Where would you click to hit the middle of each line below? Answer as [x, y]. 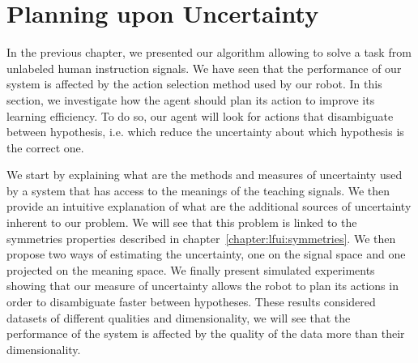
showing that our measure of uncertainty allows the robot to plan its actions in [203, 286]
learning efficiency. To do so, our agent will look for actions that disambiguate [200, 115]
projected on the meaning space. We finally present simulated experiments [191, 269]
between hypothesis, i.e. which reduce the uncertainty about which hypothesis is [205, 132]
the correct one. [45, 147]
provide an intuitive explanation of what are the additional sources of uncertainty [209, 206]
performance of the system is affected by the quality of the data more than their [206, 333]
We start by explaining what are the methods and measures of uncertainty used [205, 175]
